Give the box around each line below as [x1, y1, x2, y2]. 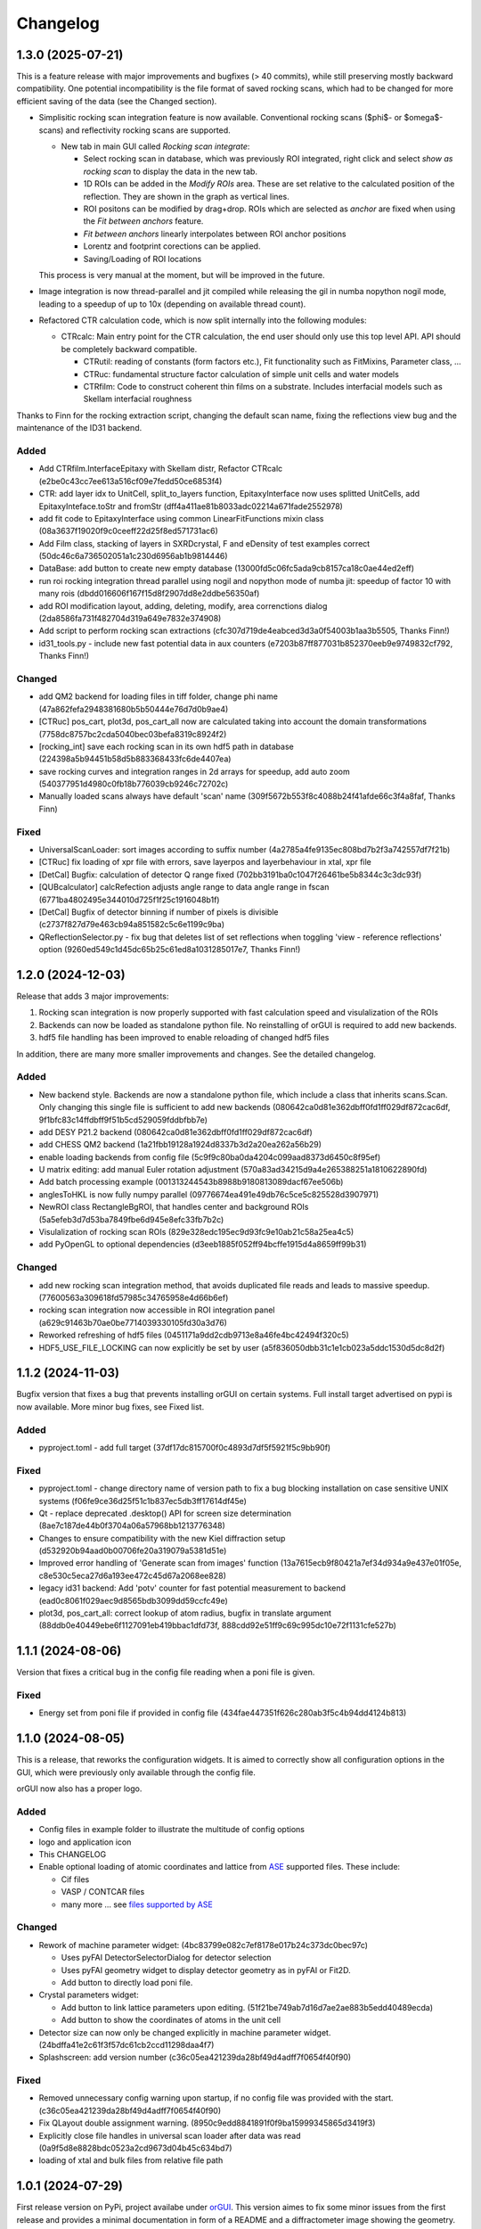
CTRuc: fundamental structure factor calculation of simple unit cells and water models [83, 368, 400, 379]
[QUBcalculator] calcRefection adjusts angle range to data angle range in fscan [38, 882, 330, 892]
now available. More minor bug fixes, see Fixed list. [16, 1401, 205, 1412]
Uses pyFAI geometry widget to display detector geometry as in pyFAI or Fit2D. [61, 1964, 351, 1975]
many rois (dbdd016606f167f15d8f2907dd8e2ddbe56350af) [38, 588, 260, 599]
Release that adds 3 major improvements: [16, 991, 169, 1002]
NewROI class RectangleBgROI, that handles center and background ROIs [38, 1202, 309, 1213]
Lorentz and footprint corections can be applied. [83, 241, 261, 251]
